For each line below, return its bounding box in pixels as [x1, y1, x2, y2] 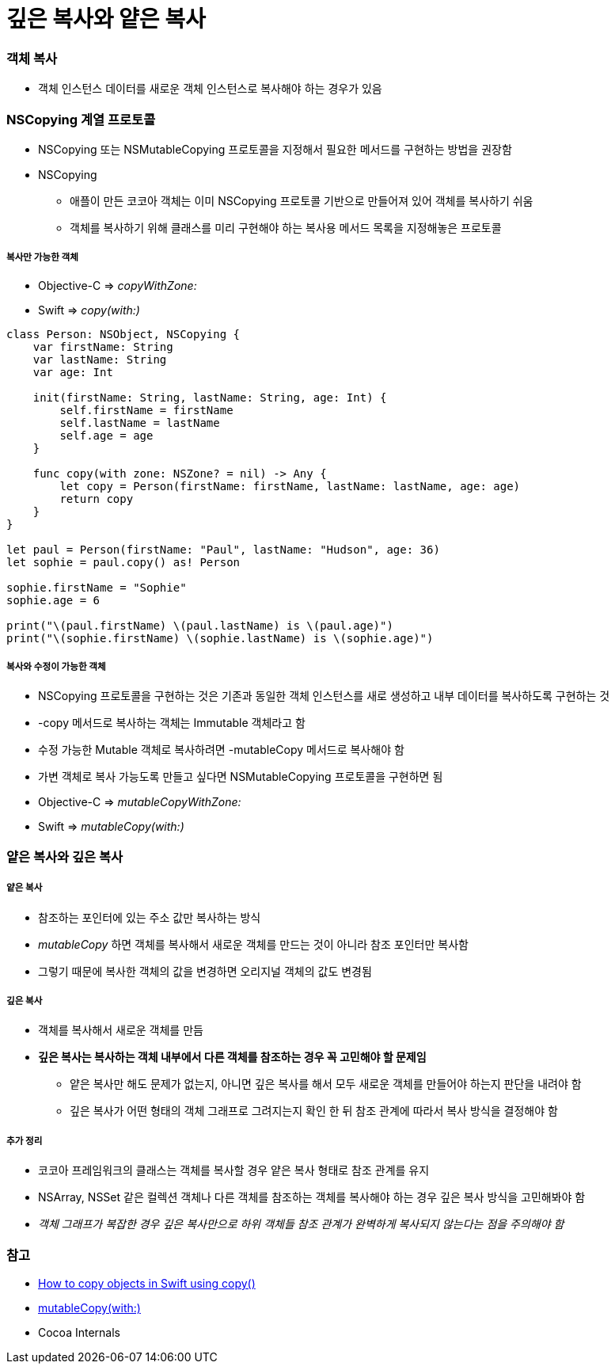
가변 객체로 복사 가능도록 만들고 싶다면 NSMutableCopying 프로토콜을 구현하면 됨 [38, 770, 443, 784]
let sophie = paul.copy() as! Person [6, 555, 241, 569]
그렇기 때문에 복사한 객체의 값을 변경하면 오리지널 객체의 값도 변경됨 [38, 964, 372, 978]
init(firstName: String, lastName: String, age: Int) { [32, 390, 387, 404]
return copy [59, 492, 134, 505]
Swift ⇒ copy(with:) [38, 303, 140, 317]
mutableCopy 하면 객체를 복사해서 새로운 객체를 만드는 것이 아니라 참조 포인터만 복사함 [38, 937, 469, 951]
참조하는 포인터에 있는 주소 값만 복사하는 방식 [38, 910, 261, 924]
